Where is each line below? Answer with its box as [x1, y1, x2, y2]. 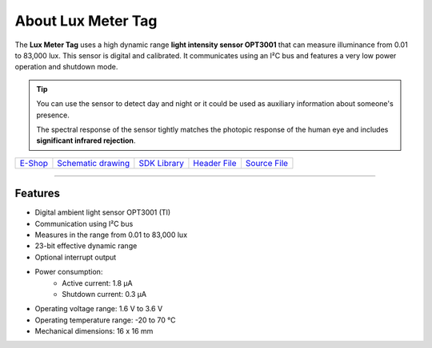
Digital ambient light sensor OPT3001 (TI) [34, 208, 171, 217]
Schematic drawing [57, 157, 130, 168]
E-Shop [19, 157, 48, 168]
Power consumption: [34, 267, 103, 277]
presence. [36, 110, 70, 120]
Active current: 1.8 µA [62, 278, 133, 287]
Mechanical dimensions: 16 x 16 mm [34, 326, 154, 336]
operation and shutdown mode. [14, 62, 118, 72]
